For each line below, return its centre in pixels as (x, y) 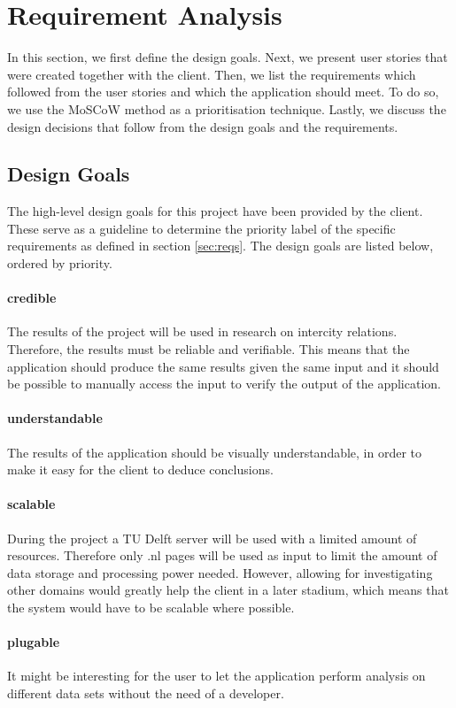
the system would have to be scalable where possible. (151, 607)
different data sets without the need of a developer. (146, 693)
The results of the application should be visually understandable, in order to (215, 452)
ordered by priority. (60, 263)
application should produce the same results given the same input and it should (223, 366)
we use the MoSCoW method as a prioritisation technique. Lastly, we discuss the (227, 108)
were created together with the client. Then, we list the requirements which (212, 74)
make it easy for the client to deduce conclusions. (140, 469)
